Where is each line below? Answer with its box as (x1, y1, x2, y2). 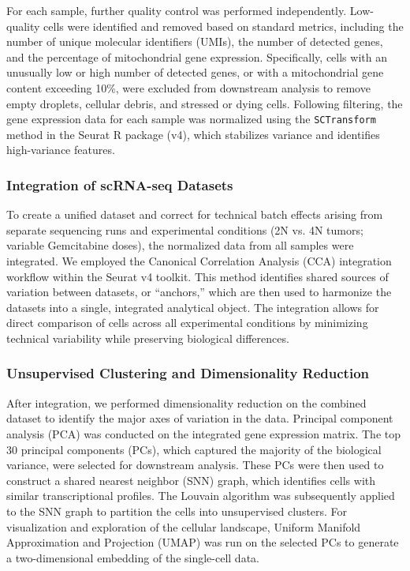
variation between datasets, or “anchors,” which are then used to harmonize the (6, 284, 392, 300)
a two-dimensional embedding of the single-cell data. (6, 549, 259, 565)
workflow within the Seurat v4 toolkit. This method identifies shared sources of (6, 268, 389, 284)
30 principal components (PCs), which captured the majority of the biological (6, 441, 382, 457)
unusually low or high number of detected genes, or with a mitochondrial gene (6, 64, 384, 81)
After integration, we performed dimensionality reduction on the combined (6, 394, 367, 411)
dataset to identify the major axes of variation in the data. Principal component (6, 410, 393, 426)
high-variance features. (6, 141, 115, 158)
